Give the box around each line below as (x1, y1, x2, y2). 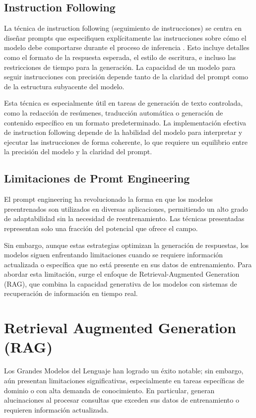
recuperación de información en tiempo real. (4, 288, 138, 299)
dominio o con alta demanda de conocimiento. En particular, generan (4, 385, 215, 395)
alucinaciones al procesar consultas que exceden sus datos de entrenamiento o (4, 395, 239, 405)
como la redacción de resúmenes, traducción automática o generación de (4, 107, 223, 118)
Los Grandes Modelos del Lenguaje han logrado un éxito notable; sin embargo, (4, 365, 244, 376)
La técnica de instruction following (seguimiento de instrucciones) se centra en (4, 23, 242, 33)
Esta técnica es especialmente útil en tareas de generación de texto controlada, (4, 98, 243, 108)
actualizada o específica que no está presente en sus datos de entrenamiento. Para (4, 259, 252, 269)
